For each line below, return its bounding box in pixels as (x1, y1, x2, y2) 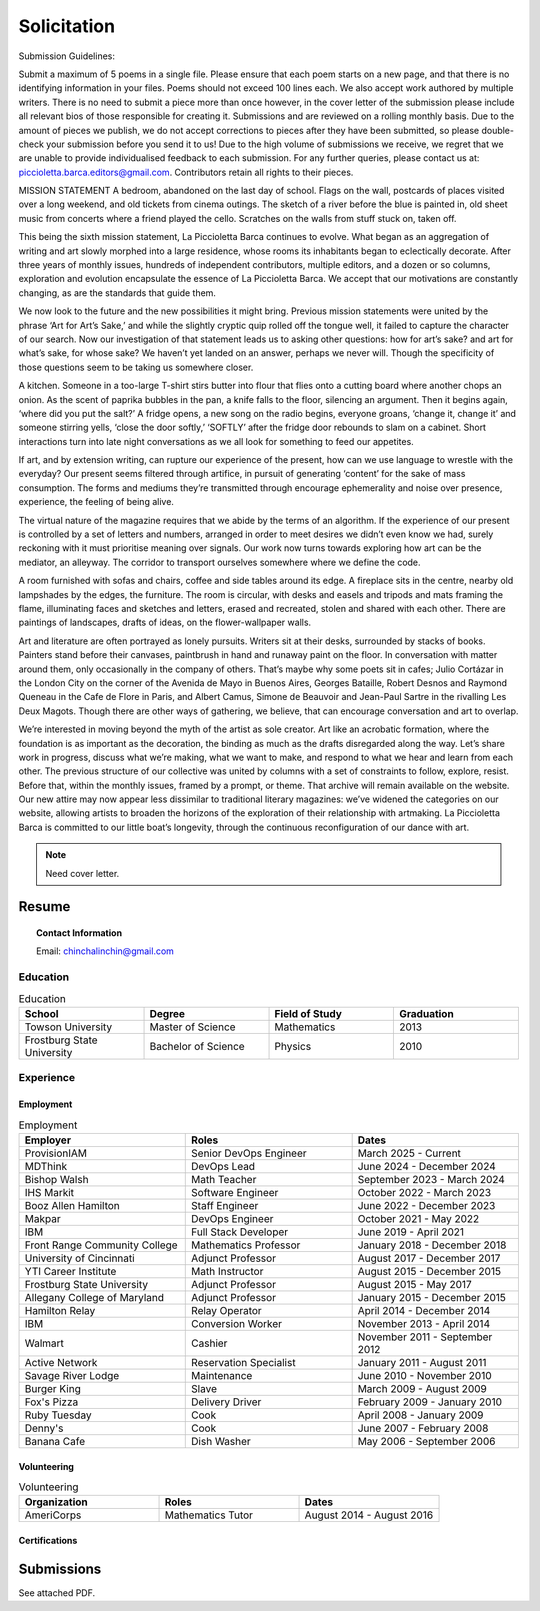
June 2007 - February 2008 (357, 1421, 489, 1435)
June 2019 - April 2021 (357, 1225, 465, 1239)
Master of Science (149, 1020, 236, 1034)
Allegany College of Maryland (24, 1290, 165, 1304)
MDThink (24, 1159, 68, 1173)
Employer (24, 1133, 72, 1147)
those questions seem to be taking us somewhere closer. (18, 361, 254, 373)
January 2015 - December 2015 (357, 1290, 507, 1304)
